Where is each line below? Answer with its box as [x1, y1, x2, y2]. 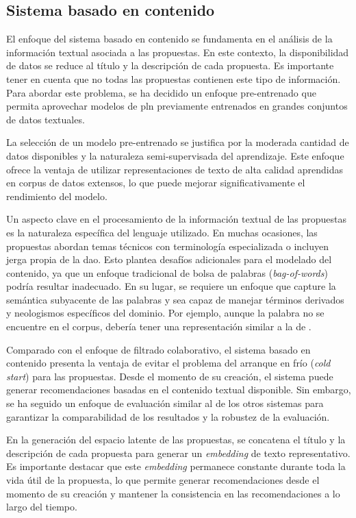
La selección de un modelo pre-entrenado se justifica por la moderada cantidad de [6, 135, 349, 149]
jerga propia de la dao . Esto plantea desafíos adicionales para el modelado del [6, 252, 332, 267]
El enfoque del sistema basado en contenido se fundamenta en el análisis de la [6, 32, 333, 46]
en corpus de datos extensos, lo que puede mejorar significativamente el [6, 175, 305, 190]
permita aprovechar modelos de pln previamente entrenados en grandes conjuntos [6, 99, 348, 113]
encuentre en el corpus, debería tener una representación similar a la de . [6, 319, 311, 334]
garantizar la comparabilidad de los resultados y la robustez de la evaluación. [6, 409, 330, 423]
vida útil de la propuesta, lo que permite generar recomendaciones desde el [6, 473, 320, 487]
